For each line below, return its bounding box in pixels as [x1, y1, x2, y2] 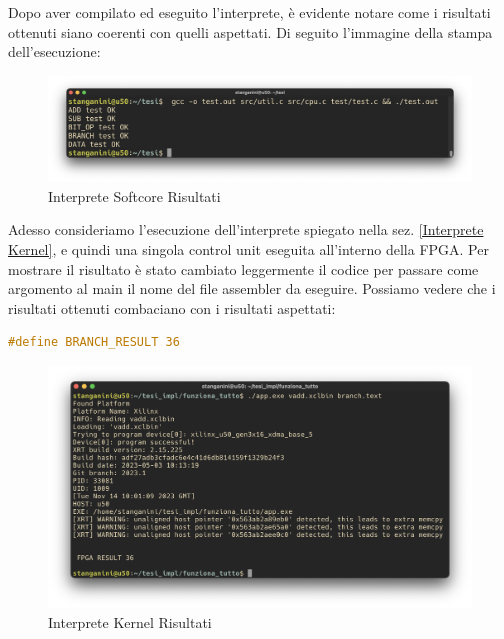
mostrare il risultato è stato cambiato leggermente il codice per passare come [8, 258, 479, 279]
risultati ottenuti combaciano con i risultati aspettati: [8, 297, 336, 318]
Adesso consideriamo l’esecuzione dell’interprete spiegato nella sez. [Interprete [8, 219, 484, 240]
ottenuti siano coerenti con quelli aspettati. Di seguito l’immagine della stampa [8, 21, 493, 42]
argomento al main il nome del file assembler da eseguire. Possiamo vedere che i [8, 278, 496, 299]
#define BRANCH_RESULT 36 [8, 335, 180, 350]
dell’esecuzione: [8, 41, 101, 62]
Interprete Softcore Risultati [48, 185, 221, 206]
